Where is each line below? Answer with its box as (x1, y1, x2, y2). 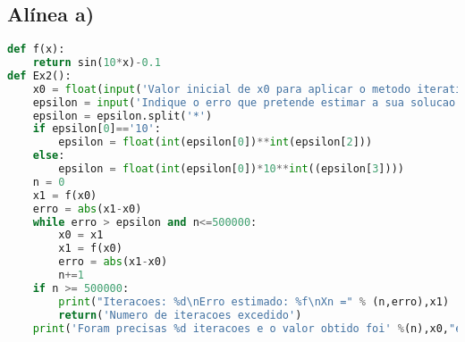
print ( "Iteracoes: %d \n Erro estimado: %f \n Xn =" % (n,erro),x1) (58, 295, 450, 308)
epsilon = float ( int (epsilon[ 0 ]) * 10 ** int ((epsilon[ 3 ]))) (58, 163, 404, 176)
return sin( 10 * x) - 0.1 (32, 56, 161, 70)
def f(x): (7, 43, 65, 56)
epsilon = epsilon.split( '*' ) (32, 109, 213, 122)
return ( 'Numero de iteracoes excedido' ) (58, 308, 302, 321)
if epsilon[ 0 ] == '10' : (32, 122, 161, 136)
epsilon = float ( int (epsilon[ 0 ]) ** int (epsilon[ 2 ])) (58, 136, 373, 149)
